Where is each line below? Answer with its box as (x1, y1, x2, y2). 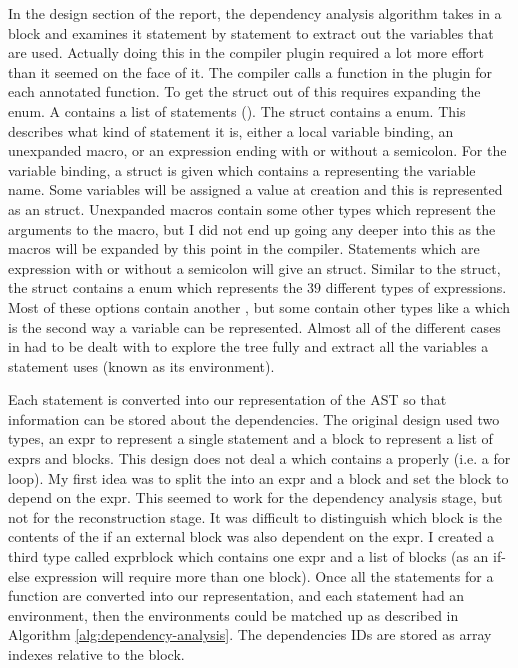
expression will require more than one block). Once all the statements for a (34, 565, 494, 586)
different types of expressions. (325, 277, 507, 298)
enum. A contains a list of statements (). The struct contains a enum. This (8, 100, 466, 121)
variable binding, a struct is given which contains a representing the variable (8, 159, 476, 180)
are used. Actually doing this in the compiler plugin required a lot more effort (8, 42, 485, 63)
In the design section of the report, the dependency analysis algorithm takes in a (8, 3, 502, 23)
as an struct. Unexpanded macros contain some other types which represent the (8, 198, 496, 219)
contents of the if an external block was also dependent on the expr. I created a (8, 526, 495, 547)
